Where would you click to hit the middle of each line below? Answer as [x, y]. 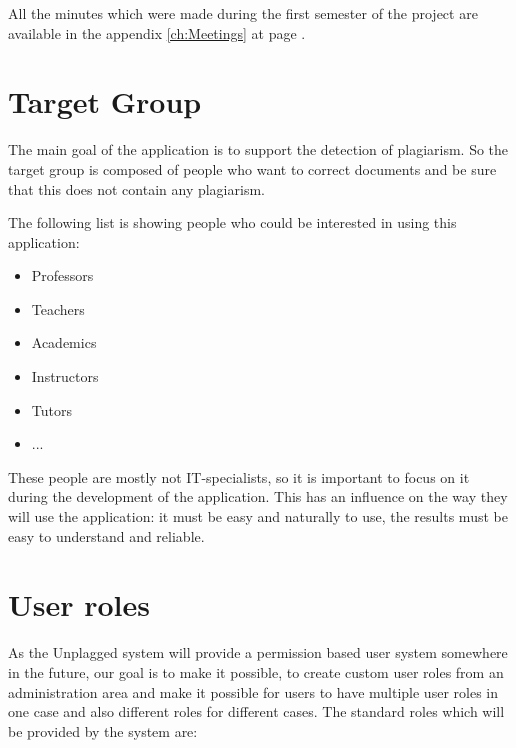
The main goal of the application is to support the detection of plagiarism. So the [258, 149]
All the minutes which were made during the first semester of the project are [243, 13]
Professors [62, 275]
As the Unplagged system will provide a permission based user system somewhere [258, 652]
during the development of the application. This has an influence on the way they [258, 496]
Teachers [58, 308]
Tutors [51, 409]
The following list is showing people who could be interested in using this [232, 222]
